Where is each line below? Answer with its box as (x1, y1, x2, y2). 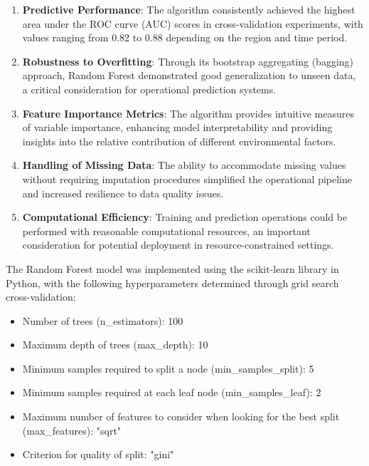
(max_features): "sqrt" (22, 423, 122, 437)
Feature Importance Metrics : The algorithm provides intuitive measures (22, 105, 354, 120)
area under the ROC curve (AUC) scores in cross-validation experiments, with (22, 16, 363, 31)
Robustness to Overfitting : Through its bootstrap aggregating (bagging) (22, 53, 354, 68)
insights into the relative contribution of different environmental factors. (22, 133, 336, 148)
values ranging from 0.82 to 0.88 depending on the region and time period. (22, 30, 348, 45)
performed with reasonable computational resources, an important (22, 223, 311, 238)
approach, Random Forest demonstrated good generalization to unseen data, (22, 68, 356, 83)
